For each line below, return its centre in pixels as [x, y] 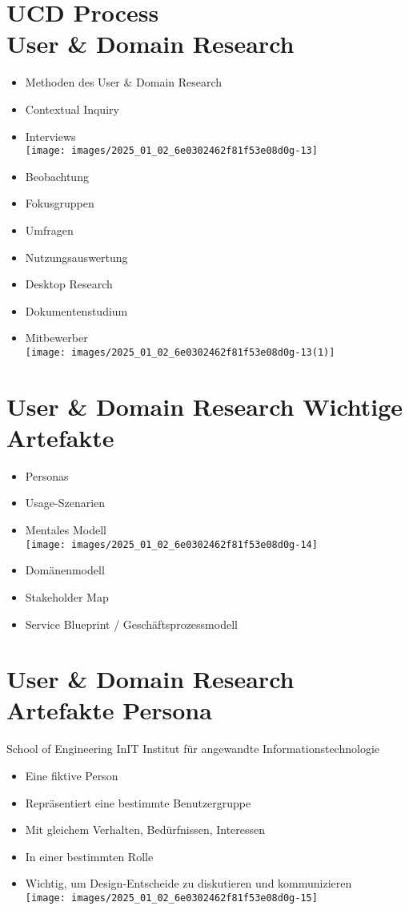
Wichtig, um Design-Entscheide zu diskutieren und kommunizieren [188, 883]
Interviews [50, 136]
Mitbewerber [56, 338]
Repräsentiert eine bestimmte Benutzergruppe [138, 802]
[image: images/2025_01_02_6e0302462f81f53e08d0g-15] [171, 898]
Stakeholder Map [67, 596]
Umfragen [49, 230]
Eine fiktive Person [72, 775]
